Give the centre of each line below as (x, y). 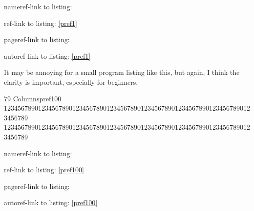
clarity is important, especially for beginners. (71, 82)
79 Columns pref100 (33, 98)
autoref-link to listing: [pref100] (51, 202)
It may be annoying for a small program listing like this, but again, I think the (122, 72)
